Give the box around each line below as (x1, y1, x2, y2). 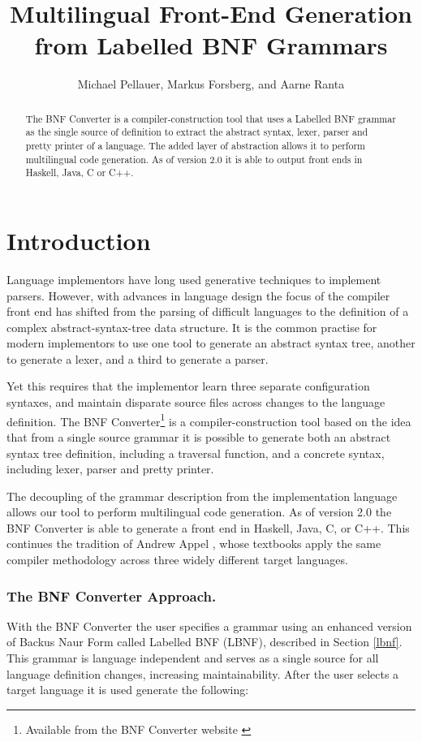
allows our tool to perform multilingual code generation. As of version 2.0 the (6, 503, 392, 520)
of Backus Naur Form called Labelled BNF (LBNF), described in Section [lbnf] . (6, 633, 403, 650)
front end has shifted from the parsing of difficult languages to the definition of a (6, 303, 409, 320)
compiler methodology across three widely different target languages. (6, 551, 348, 568)
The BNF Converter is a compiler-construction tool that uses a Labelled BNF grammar (25, 111, 396, 125)
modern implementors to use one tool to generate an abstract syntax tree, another (6, 334, 416, 352)
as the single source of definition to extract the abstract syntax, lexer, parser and (25, 125, 368, 139)
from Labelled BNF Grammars (34, 28, 388, 62)
